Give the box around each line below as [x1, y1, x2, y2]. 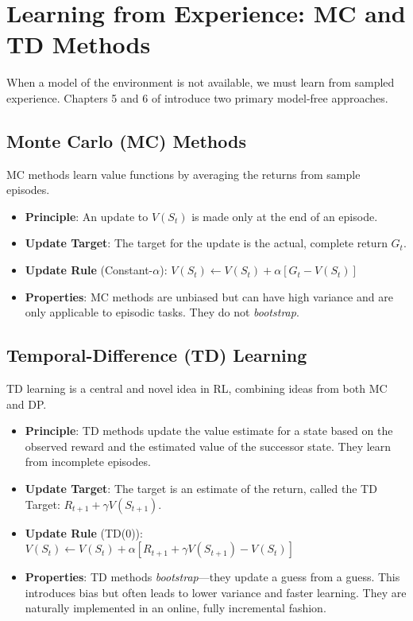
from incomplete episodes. [25, 453, 151, 470]
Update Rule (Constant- [25, 262, 153, 278]
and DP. [6, 395, 47, 412]
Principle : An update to [25, 208, 149, 224]
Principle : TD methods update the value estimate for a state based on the [25, 422, 393, 439]
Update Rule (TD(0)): [25, 524, 143, 541]
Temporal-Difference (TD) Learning [6, 343, 307, 367]
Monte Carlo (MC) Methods [6, 128, 246, 153]
